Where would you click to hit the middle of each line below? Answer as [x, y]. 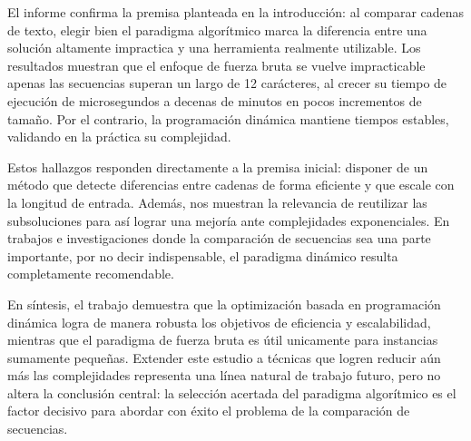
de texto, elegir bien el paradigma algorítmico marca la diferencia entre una [217, 29]
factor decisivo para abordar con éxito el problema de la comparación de [209, 411]
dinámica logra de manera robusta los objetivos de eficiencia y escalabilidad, [219, 322]
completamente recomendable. [91, 274]
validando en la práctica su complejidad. [119, 137]
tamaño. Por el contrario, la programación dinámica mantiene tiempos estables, [228, 118]
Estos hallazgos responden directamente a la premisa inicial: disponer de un [218, 167]
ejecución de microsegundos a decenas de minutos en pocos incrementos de [215, 100]
